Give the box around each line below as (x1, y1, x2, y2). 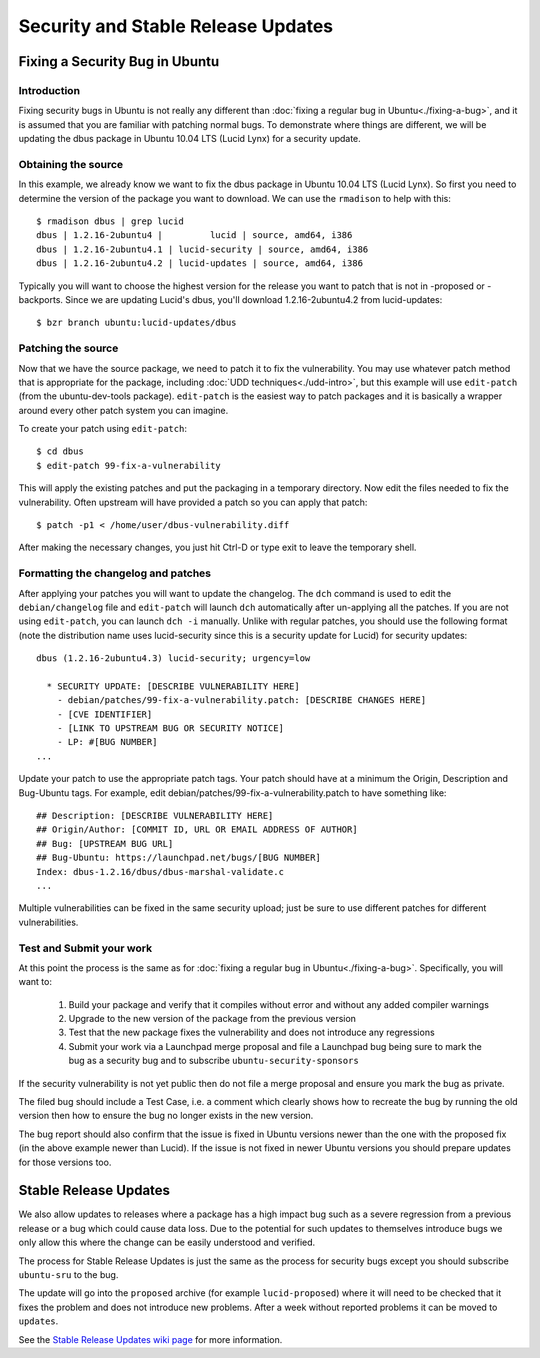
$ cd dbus (36, 446, 84, 457)
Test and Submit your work (18, 941, 153, 955)
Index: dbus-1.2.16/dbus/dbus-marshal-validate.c (36, 866, 285, 877)
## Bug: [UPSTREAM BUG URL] (36, 838, 174, 849)
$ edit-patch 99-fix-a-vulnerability (36, 460, 222, 471)
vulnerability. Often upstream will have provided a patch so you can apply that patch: (18, 496, 368, 508)
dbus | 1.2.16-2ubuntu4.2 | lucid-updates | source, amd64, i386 (36, 258, 364, 269)
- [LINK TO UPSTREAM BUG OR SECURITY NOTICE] (56, 723, 285, 734)
